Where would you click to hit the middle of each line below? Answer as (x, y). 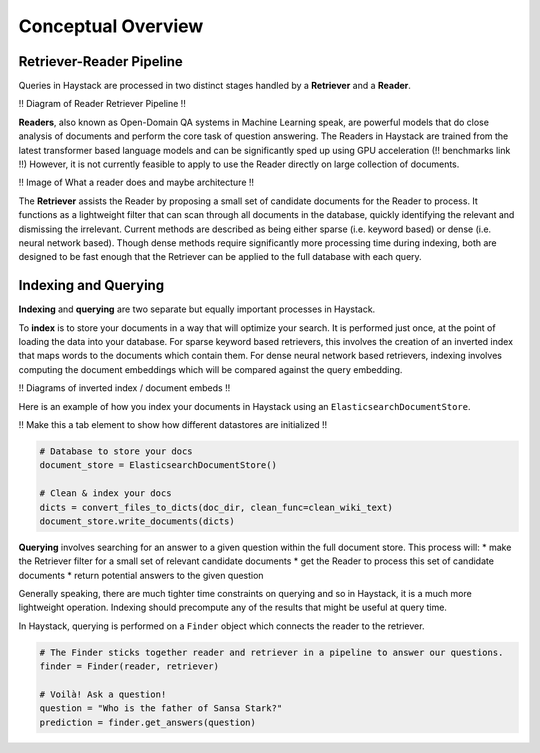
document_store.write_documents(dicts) (137, 521)
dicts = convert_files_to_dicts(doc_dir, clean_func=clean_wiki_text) (216, 507)
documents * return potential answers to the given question (141, 575)
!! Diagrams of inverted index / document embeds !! (124, 388)
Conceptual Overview (111, 26)
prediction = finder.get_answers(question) (148, 722)
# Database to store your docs (116, 451)
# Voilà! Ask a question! (103, 694)
